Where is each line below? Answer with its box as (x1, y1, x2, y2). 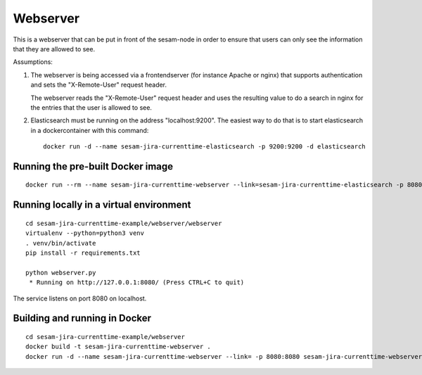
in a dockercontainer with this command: (30, 126, 149, 134)
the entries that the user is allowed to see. (30, 103, 153, 112)
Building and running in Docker (13, 312, 151, 324)
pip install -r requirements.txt (25, 249, 141, 257)
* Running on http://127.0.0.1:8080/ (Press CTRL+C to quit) (29, 279, 245, 286)
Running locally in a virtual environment (13, 199, 191, 211)
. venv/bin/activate (25, 239, 96, 247)
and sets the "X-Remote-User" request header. (30, 81, 167, 89)
